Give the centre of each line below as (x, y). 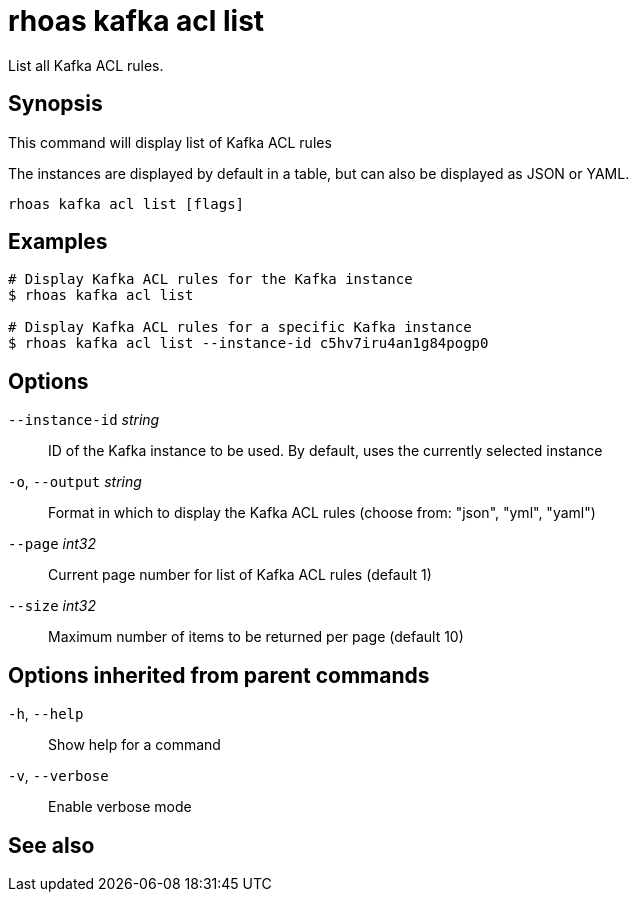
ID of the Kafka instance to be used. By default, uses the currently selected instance (325, 451)
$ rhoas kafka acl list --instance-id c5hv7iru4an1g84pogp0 (248, 343)
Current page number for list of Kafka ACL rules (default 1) (240, 575)
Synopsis (55, 104)
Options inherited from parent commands (219, 675)
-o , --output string (75, 482)
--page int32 (52, 544)
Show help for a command (134, 745)
